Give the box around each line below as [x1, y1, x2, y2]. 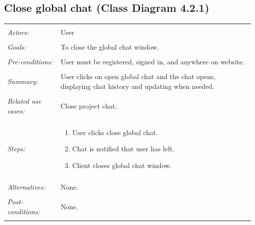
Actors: [7, 27, 29, 37]
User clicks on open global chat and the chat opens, [60, 71, 216, 82]
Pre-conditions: [7, 56, 53, 67]
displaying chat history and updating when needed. [60, 81, 215, 91]
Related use [7, 96, 41, 106]
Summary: [7, 76, 38, 86]
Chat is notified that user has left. [72, 143, 175, 154]
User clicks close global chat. [72, 127, 158, 137]
